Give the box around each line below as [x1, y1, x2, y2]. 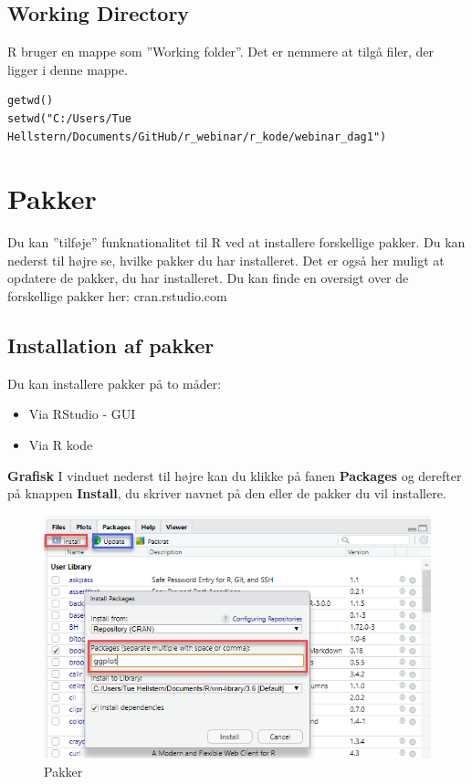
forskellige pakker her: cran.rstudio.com [7, 287, 227, 306]
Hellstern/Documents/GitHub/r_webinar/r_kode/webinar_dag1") [7, 130, 387, 143]
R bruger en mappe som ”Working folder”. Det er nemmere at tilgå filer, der [7, 42, 435, 61]
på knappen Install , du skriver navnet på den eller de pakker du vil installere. [7, 484, 446, 503]
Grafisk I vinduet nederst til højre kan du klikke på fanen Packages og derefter [7, 465, 462, 485]
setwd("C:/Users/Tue [7, 111, 132, 125]
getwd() [7, 94, 54, 108]
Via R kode [28, 435, 93, 455]
